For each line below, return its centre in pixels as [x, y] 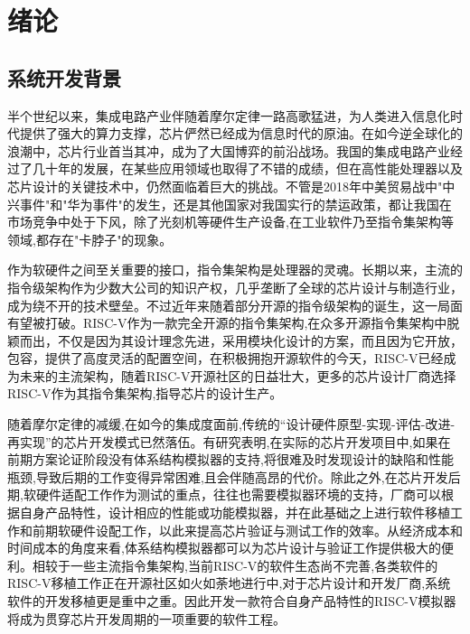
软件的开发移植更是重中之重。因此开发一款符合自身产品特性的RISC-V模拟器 [232, 601]
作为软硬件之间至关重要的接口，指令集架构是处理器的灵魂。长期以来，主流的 [235, 270]
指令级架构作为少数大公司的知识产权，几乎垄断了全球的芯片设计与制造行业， [235, 287]
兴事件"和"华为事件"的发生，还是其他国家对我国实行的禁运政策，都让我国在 [230, 204]
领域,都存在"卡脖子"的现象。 [90, 239]
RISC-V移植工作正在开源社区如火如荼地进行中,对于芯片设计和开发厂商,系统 [229, 583]
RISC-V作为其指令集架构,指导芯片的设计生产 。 [145, 393]
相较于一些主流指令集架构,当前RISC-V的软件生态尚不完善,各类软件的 [235, 565]
